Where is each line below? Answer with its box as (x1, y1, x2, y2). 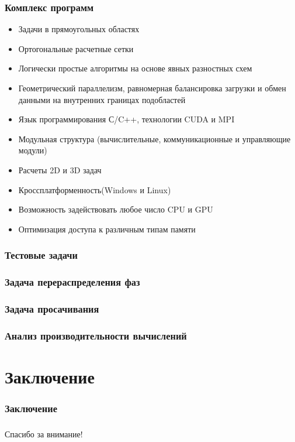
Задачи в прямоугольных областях (18, 23, 140, 35)
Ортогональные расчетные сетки (18, 42, 134, 54)
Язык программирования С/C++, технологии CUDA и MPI (18, 113, 235, 125)
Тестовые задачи (5, 248, 78, 262)
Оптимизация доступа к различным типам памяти (18, 222, 196, 235)
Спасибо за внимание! (5, 427, 83, 440)
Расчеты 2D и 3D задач (18, 163, 102, 176)
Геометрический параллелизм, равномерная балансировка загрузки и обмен (18, 82, 286, 94)
